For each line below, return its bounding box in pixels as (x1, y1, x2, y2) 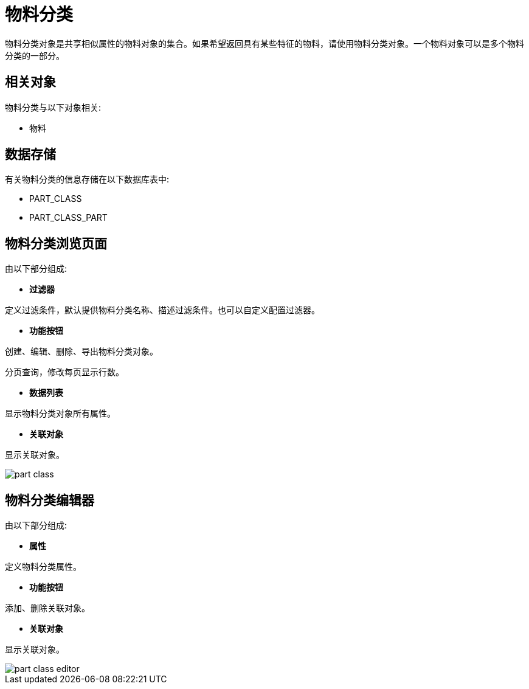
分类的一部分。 (5, 50, 64, 61)
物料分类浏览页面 (5, 235, 107, 251)
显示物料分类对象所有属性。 (5, 408, 116, 419)
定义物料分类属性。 (5, 561, 81, 572)
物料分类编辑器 (5, 492, 94, 508)
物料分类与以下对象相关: (5, 102, 102, 113)
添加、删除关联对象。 (5, 603, 90, 614)
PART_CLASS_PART (29, 212, 108, 223)
